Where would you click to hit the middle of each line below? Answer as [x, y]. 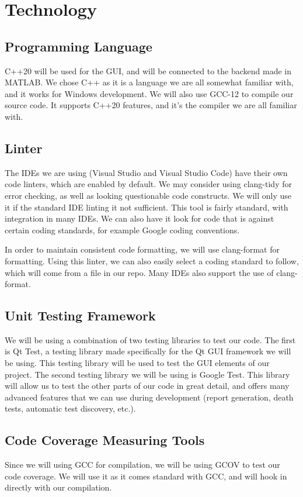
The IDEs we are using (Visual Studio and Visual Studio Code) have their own [146, 172]
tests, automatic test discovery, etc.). [70, 408]
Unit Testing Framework [80, 315]
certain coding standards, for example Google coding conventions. [122, 229]
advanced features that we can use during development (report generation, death [149, 397]
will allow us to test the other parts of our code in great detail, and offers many [147, 386]
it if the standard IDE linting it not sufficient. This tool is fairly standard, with [147, 207]
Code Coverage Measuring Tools [105, 440]
